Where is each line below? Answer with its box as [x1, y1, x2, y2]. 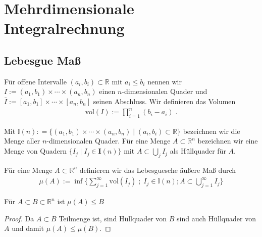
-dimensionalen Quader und [122, 86, 207, 97]
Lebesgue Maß [4, 52, 81, 68]
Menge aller [4, 135, 40, 146]
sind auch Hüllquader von [177, 213, 256, 223]
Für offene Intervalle [4, 76, 67, 86]
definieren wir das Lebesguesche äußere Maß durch [79, 164, 236, 175]
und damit [12, 223, 44, 233]
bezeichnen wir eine [197, 135, 258, 146]
